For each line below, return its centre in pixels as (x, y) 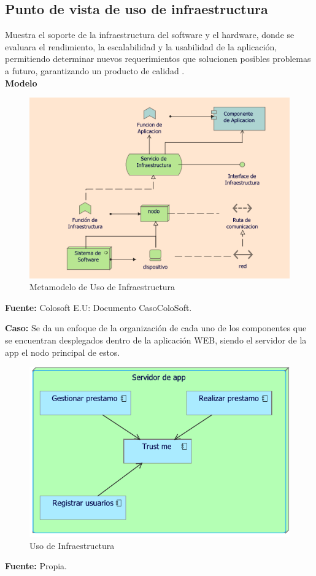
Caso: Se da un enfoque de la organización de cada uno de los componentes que (156, 328)
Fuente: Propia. (36, 566)
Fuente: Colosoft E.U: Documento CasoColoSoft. (98, 307)
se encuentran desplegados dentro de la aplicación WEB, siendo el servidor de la (156, 340)
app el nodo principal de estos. (63, 352)
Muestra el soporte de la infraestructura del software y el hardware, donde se (150, 35)
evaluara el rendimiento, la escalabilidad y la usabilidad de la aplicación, (141, 46)
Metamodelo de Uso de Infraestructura (102, 287)
